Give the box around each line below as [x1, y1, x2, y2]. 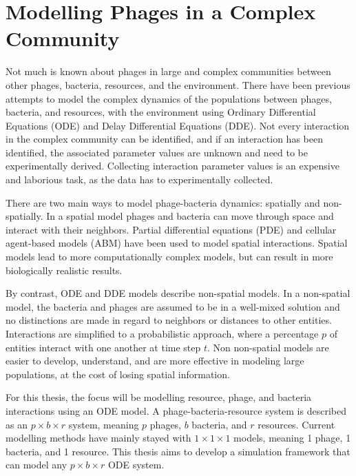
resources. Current [258, 417, 335, 431]
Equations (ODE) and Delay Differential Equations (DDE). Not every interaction [6, 118, 350, 132]
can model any [6, 457, 67, 472]
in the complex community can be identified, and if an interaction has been [6, 132, 323, 146]
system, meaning [68, 417, 139, 431]
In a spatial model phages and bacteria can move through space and [46, 209, 334, 223]
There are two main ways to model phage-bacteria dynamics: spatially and [6, 195, 320, 209]
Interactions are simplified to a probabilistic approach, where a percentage [6, 327, 319, 340]
